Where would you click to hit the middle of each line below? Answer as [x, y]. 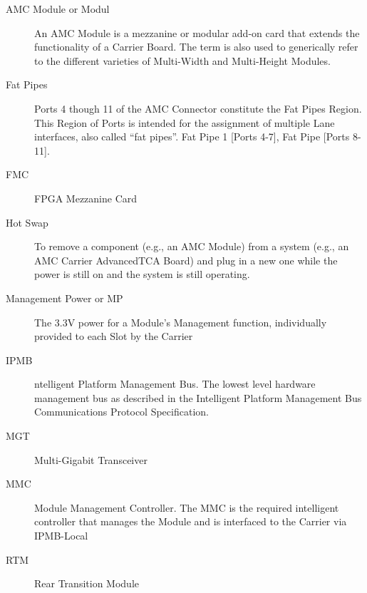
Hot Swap [27, 222]
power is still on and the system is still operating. [142, 274]
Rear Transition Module [87, 583]
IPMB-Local [61, 536]
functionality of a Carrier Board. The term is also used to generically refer [196, 47]
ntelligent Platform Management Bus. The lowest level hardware [175, 384]
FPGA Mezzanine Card [86, 198]
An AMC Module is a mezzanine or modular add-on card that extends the [197, 32]
